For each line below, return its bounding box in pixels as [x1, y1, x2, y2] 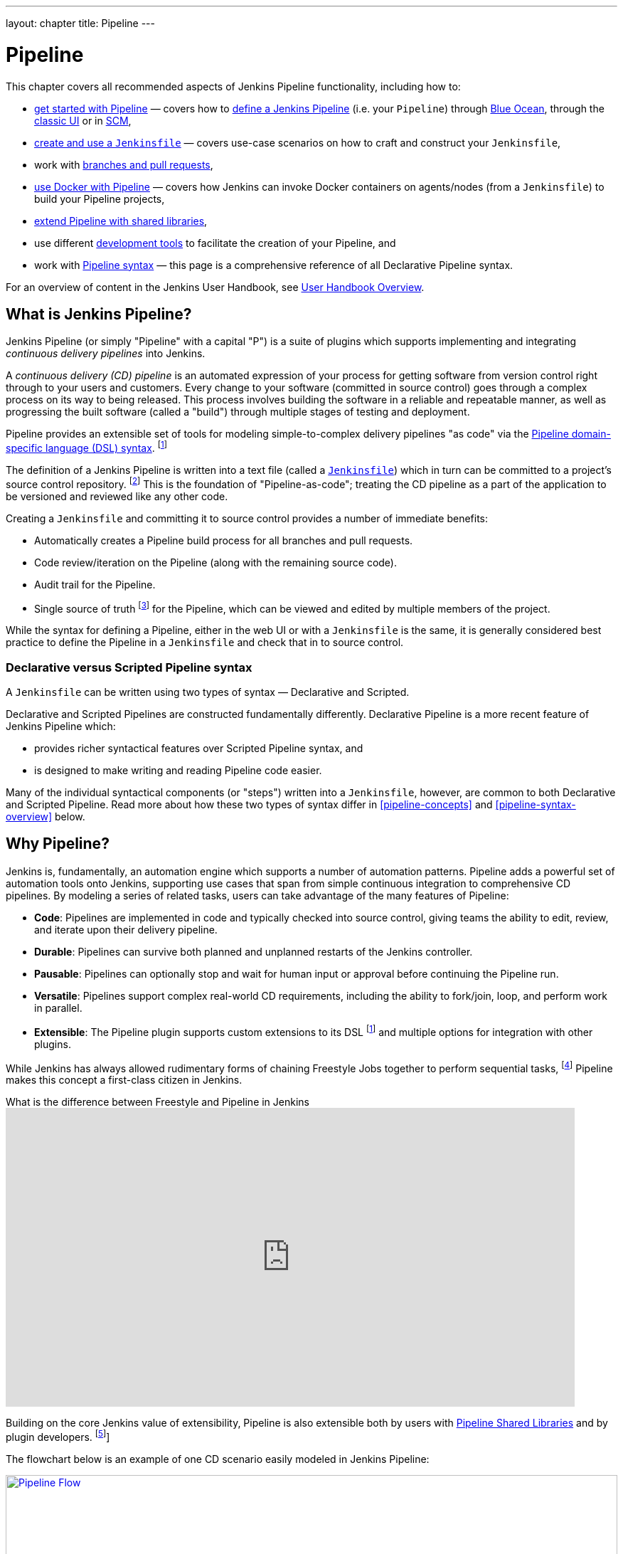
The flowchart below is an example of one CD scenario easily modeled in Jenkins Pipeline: [6, 1452, 430, 1465]
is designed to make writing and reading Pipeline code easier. [34, 764, 322, 777]
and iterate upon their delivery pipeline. [34, 923, 218, 936]
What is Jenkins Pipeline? [6, 305, 192, 323]
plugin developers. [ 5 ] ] [6, 1429, 110, 1443]
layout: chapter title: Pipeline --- [6, 17, 155, 29]
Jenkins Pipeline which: [6, 720, 116, 733]
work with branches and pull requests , [34, 158, 213, 171]
